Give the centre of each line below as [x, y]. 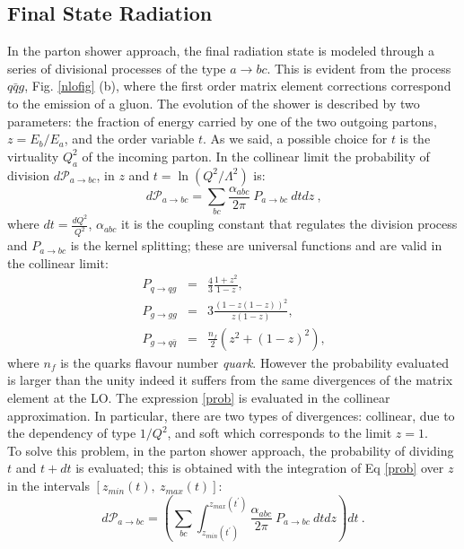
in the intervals [48, 486]
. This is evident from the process [359, 68]
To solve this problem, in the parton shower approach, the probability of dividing [231, 450]
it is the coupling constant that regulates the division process [289, 224]
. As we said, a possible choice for [295, 139]
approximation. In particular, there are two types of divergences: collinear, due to [231, 415]
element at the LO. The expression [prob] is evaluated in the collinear [199, 398]
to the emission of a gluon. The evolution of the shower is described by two [214, 103]
